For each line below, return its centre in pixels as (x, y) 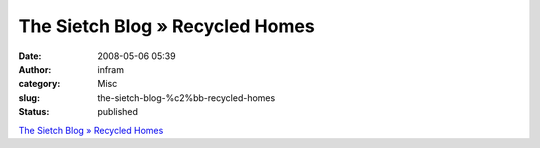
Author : (35, 69)
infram (111, 69)
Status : (34, 112)
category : (39, 84)
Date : (30, 56)
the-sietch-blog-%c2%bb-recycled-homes (186, 97)
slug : (29, 97)
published (118, 112)
